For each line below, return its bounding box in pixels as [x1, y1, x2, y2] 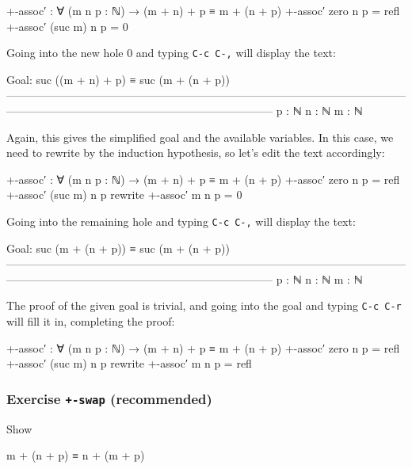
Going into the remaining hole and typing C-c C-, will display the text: [6, 213, 356, 229]
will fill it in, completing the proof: [6, 313, 175, 330]
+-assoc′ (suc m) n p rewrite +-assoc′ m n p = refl [6, 355, 252, 372]
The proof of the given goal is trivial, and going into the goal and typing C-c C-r [6, 297, 402, 314]
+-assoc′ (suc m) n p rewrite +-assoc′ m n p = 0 [6, 186, 242, 203]
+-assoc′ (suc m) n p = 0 [6, 17, 128, 34]
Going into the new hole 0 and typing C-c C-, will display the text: [6, 44, 336, 61]
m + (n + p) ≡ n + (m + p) [6, 447, 145, 463]
